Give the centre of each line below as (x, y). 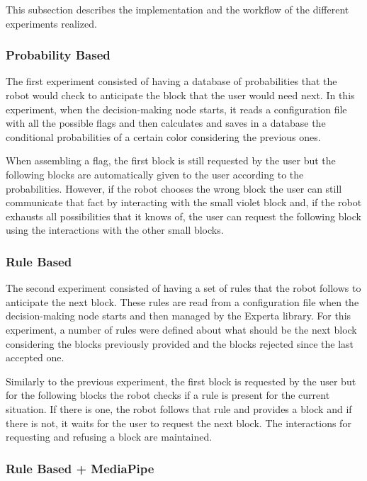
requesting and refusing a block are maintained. (109, 437)
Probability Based (58, 55)
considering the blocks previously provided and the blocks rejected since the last (180, 343)
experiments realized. (51, 23)
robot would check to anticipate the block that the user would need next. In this (180, 95)
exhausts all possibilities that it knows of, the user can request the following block (183, 216)
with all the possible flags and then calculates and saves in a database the (166, 123)
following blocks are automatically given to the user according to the (155, 174)
